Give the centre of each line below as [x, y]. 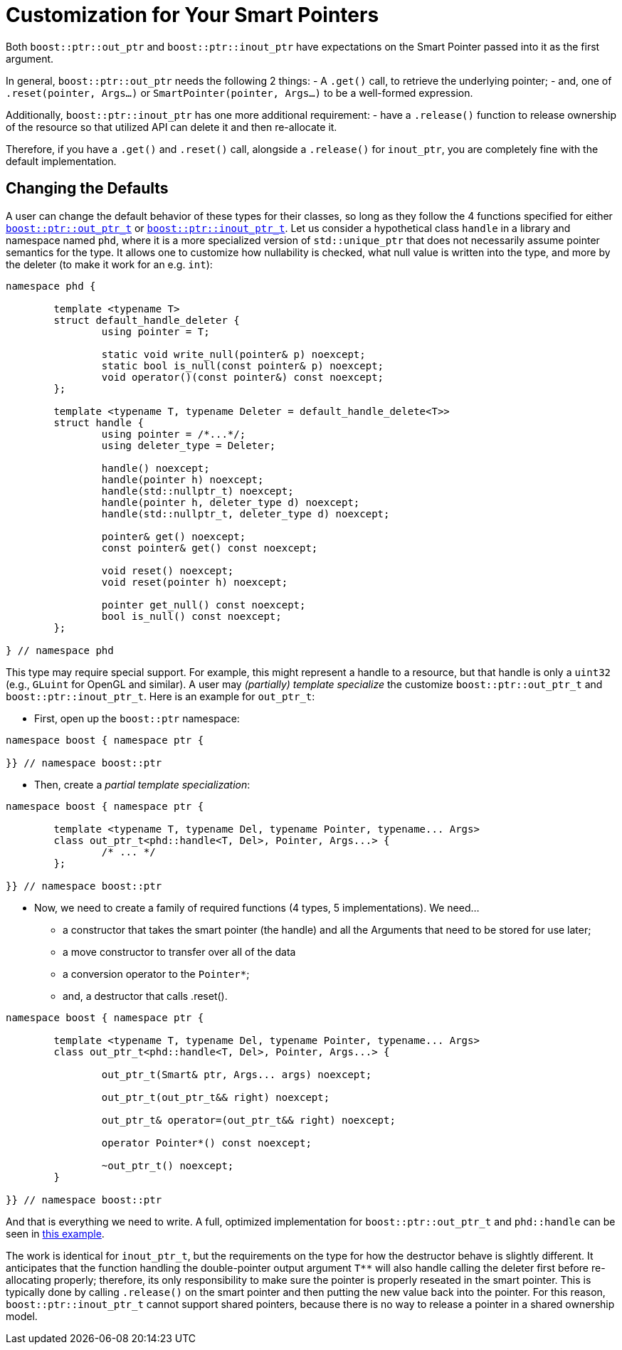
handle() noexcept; [155, 468]
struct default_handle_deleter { [147, 320]
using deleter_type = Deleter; [189, 445]
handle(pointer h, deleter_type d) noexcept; [231, 502]
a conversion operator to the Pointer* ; [156, 974]
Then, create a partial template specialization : [142, 784]
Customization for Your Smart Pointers [193, 15]
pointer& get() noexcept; [174, 536]
